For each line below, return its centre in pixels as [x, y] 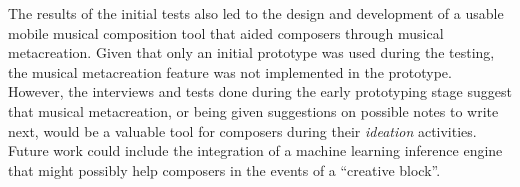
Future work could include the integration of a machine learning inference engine [255, 150]
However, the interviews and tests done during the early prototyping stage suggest [260, 91]
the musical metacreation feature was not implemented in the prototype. [230, 71]
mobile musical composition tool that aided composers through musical [226, 32]
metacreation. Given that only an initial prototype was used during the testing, [251, 52]
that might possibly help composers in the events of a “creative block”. [224, 169]
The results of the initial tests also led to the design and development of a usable [256, 13]
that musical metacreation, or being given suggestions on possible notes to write [253, 110]
